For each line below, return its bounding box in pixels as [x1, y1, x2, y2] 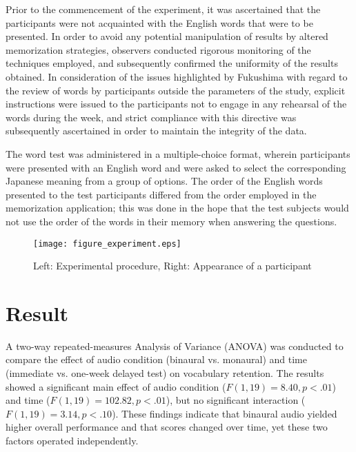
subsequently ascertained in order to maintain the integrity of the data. [6, 123, 307, 138]
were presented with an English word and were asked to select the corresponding [6, 160, 346, 174]
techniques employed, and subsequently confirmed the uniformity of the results [6, 56, 338, 70]
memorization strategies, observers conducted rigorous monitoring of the [6, 42, 311, 56]
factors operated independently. [6, 433, 139, 448]
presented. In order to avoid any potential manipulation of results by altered [6, 29, 328, 43]
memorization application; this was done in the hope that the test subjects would [6, 201, 349, 215]
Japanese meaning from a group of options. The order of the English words [6, 174, 323, 188]
